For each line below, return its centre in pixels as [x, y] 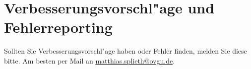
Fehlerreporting [58, 27]
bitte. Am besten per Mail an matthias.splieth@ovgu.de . [90, 60]
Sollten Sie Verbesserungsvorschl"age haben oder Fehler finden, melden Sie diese [125, 51]
